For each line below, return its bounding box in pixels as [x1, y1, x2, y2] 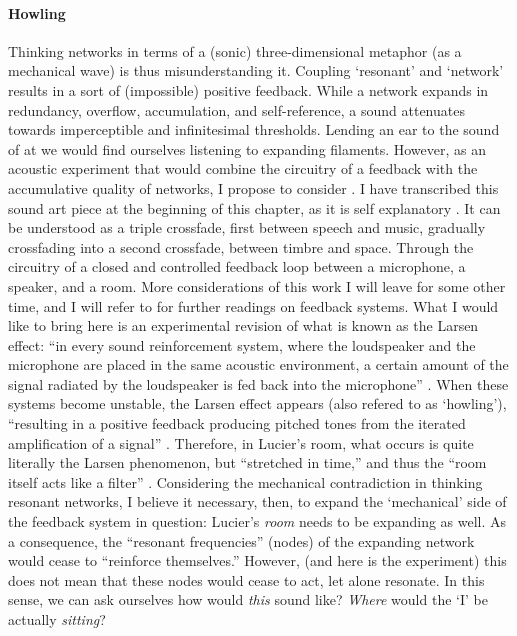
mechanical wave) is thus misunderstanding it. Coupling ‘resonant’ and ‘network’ [8, 60, 504, 81]
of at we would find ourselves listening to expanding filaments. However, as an [8, 138, 487, 159]
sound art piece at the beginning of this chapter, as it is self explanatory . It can [8, 197, 501, 218]
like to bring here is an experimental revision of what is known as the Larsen [8, 315, 479, 336]
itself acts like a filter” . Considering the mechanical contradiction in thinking [8, 471, 483, 492]
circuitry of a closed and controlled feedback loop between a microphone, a [8, 256, 466, 277]
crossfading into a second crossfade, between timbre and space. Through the [8, 236, 474, 257]
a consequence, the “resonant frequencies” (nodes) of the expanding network [8, 530, 475, 551]
